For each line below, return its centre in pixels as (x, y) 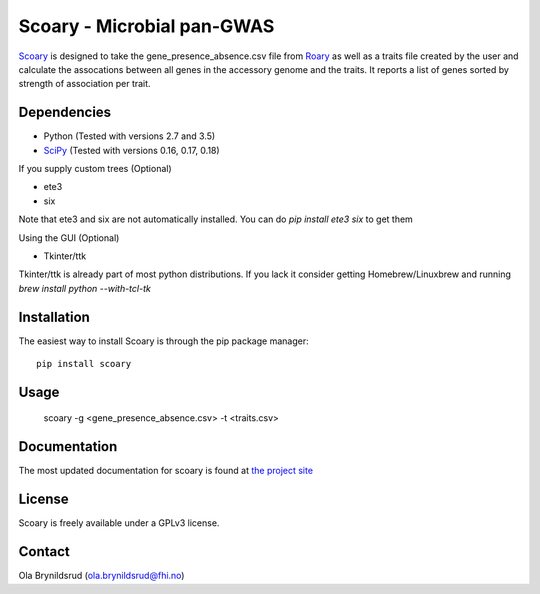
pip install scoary (84, 364)
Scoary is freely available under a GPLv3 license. (119, 523)
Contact (44, 551)
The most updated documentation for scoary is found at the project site (166, 471)
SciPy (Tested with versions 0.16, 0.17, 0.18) (131, 150)
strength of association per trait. (84, 84)
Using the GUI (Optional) (69, 237)
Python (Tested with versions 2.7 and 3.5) (129, 136)
